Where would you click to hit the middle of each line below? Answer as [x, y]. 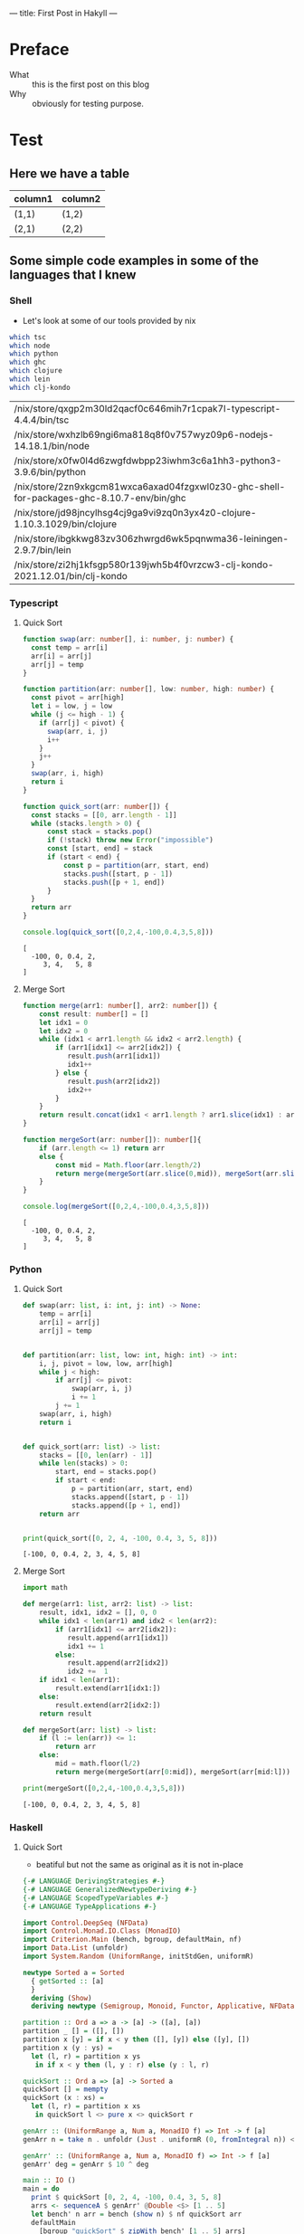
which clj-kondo [40, 387]
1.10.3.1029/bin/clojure [66, 524]
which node [30, 346]
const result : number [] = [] [94, 1014]
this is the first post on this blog [90, 84]
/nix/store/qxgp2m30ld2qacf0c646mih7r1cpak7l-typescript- [147, 408]
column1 [33, 198]
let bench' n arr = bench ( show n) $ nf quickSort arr [137, 2214]
